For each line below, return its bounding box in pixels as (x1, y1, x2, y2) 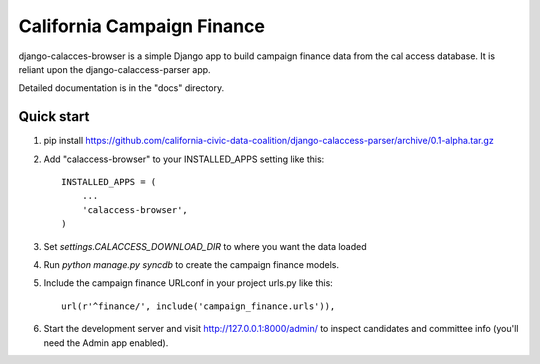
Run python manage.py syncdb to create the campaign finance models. (43, 258, 340, 270)
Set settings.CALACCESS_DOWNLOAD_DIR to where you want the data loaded (43, 240, 367, 252)
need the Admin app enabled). (43, 336, 169, 349)
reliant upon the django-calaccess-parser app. (18, 63, 211, 75)
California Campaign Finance (18, 15, 265, 37)
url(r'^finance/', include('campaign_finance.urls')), (61, 300, 336, 312)
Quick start (18, 108, 90, 125)
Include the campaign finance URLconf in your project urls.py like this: (43, 277, 334, 289)
